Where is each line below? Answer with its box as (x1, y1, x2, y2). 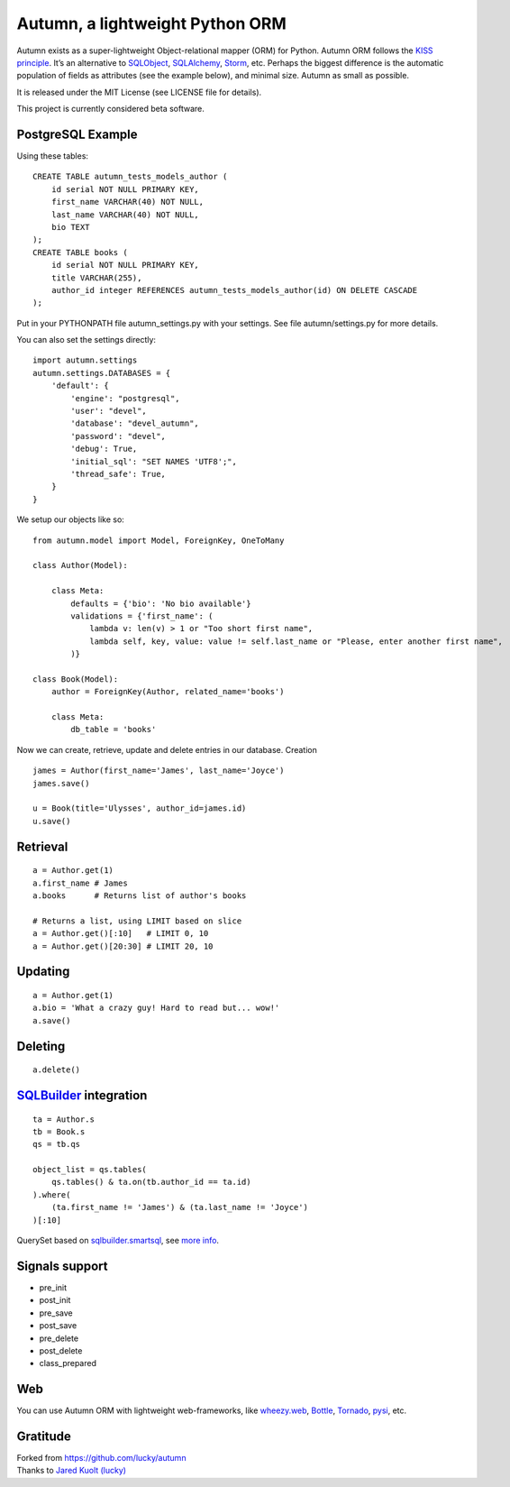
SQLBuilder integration (16, 1088, 148, 1103)
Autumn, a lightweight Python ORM (16, 14, 287, 33)
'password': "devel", (70, 431, 167, 441)
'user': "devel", (70, 406, 148, 417)
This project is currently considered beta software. (16, 104, 205, 115)
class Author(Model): (32, 560, 128, 571)
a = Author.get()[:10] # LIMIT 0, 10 (32, 929, 209, 939)
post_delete (39, 1345, 83, 1356)
